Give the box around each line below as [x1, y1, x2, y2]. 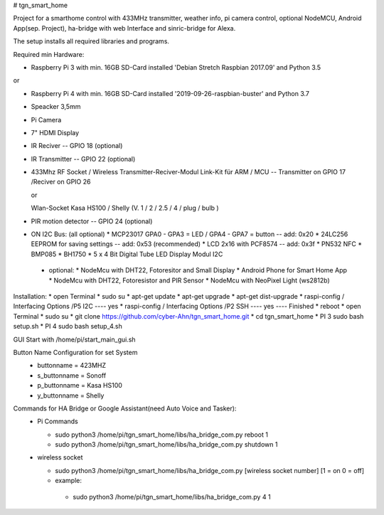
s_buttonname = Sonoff [37, 371, 107, 380]
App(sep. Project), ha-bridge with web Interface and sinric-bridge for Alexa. [13, 23, 236, 32]
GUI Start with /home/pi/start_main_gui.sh [13, 335, 136, 344]
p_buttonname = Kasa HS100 [37, 381, 122, 390]
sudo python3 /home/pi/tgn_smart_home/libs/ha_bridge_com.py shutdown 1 [55, 440, 278, 449]
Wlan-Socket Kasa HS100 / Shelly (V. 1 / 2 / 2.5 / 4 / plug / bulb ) [31, 203, 220, 213]
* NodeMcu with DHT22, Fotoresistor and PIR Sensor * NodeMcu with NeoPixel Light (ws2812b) [48, 276, 330, 285]
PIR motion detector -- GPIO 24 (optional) [31, 217, 153, 225]
